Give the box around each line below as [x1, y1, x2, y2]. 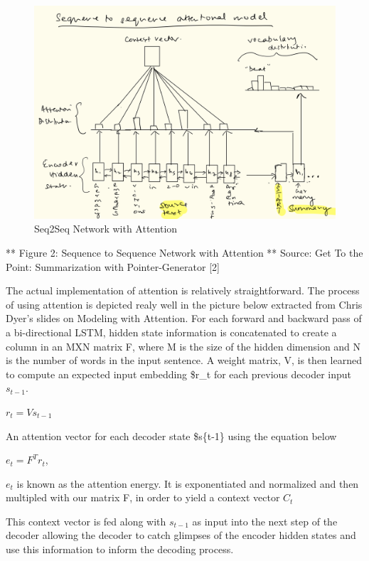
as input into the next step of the [192, 513, 338, 528]
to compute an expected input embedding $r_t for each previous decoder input [6, 366, 351, 381]
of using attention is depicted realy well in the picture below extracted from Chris [6, 296, 363, 311]
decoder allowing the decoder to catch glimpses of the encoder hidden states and [6, 528, 356, 543]
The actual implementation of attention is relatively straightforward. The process [6, 283, 360, 298]
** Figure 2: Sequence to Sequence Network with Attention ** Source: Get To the [6, 245, 363, 260]
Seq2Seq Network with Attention [34, 221, 178, 236]
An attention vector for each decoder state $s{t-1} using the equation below [6, 428, 337, 443]
